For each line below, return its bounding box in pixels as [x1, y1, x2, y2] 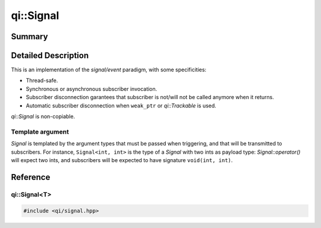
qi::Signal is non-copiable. [11, 113, 75, 120]
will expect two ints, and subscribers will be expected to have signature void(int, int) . [11, 156, 233, 163]
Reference [11, 172, 51, 182]
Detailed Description [11, 50, 89, 61]
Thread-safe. [26, 77, 58, 84]
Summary [11, 31, 48, 42]
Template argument [11, 128, 70, 136]
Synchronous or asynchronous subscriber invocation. [26, 85, 158, 92]
